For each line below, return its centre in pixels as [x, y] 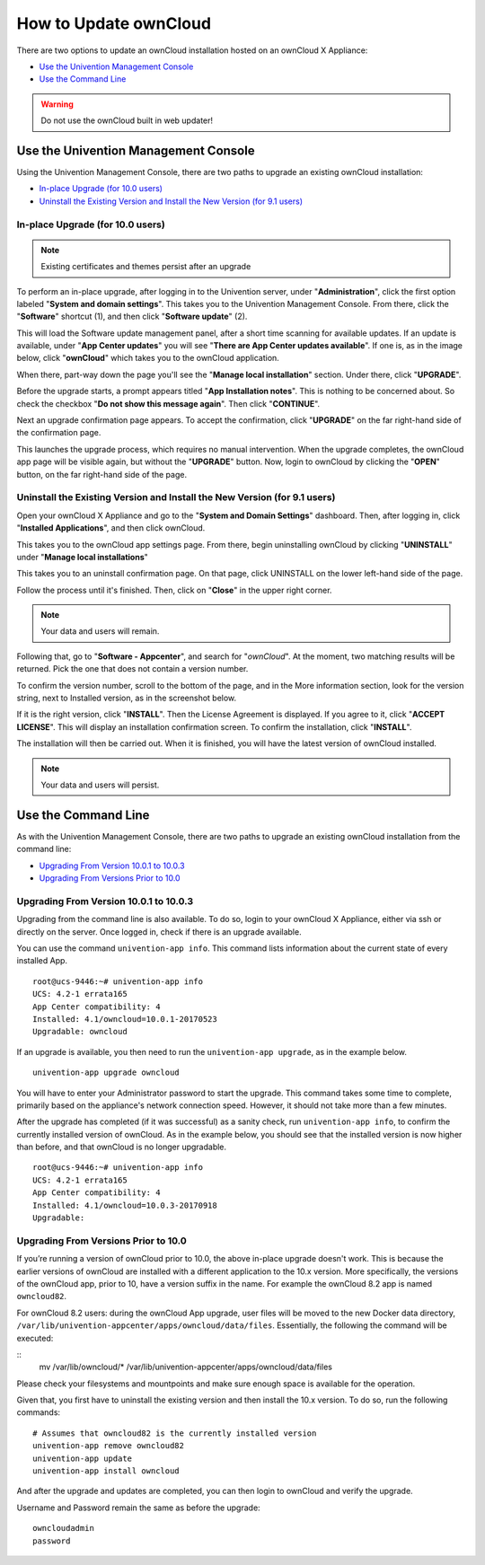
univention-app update [83, 1458]
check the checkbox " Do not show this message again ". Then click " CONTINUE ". [168, 403]
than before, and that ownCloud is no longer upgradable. [122, 1147]
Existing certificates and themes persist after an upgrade [146, 267]
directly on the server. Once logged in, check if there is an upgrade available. [159, 932]
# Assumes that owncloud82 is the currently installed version [175, 1433]
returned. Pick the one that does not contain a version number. [132, 669]
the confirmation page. [59, 433]
